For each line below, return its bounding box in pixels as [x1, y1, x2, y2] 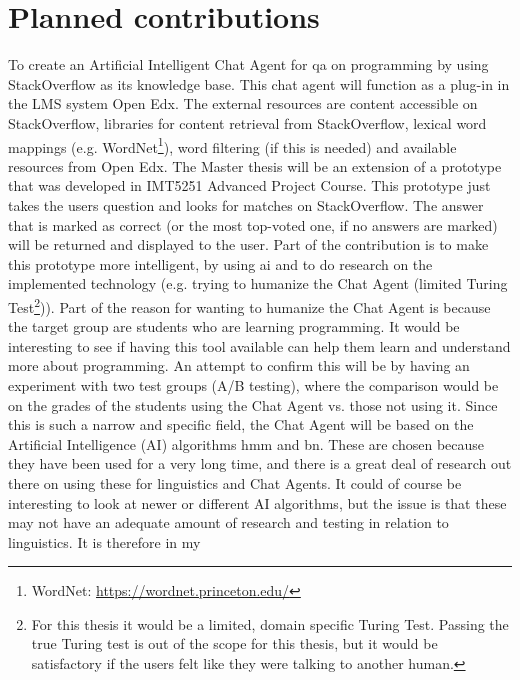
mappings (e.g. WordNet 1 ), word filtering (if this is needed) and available [8, 133, 457, 157]
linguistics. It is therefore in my [8, 531, 201, 552]
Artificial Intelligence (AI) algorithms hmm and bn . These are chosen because [8, 433, 485, 454]
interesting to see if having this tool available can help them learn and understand [8, 335, 511, 356]
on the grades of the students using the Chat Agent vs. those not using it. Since [8, 394, 498, 415]
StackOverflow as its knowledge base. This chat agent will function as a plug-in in [8, 73, 510, 94]
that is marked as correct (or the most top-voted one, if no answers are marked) [8, 214, 498, 235]
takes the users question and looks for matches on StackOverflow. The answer [8, 194, 484, 215]
